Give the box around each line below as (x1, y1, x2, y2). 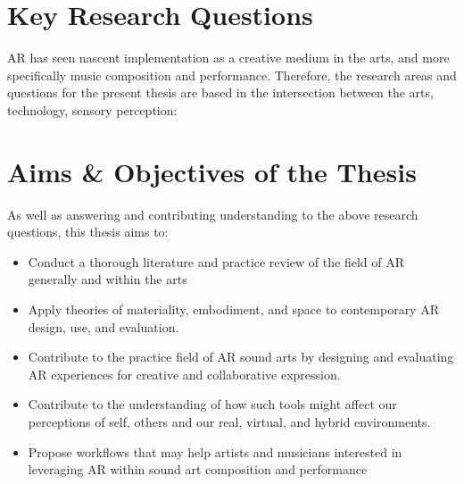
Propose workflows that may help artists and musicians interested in (28, 442, 402, 461)
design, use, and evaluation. (28, 317, 179, 336)
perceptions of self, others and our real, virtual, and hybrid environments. (28, 412, 431, 430)
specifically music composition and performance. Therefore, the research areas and (7, 65, 457, 84)
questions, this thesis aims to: (7, 222, 169, 241)
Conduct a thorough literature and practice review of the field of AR (28, 252, 404, 271)
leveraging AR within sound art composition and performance (28, 460, 368, 479)
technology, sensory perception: (7, 100, 178, 119)
